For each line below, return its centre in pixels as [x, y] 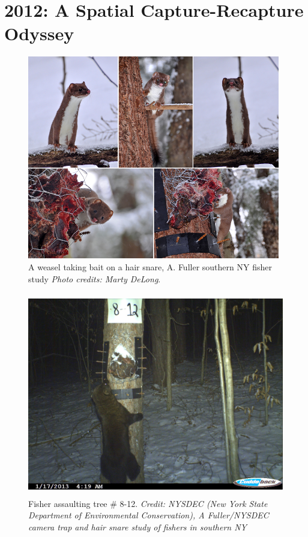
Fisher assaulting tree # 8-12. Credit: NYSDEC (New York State [148, 503]
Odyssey [39, 33]
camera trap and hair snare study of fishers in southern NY [137, 526]
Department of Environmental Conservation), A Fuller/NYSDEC [149, 515]
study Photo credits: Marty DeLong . [95, 278]
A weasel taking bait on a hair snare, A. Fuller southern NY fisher [150, 266]
